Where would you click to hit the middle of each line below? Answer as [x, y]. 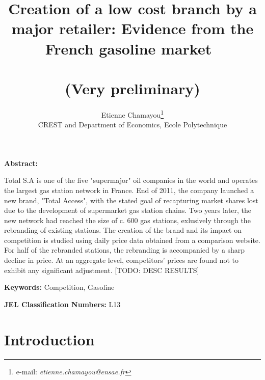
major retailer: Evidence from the [132, 28]
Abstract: [21, 163]
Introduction [49, 339]
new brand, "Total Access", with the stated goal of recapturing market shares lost [131, 200]
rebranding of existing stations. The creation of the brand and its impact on [123, 230]
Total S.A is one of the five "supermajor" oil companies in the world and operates [131, 180]
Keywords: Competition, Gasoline [59, 287]
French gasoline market [128, 48]
